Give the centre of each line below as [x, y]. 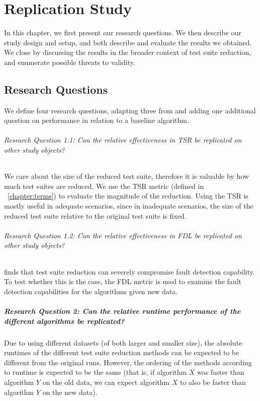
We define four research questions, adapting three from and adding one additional [130, 110]
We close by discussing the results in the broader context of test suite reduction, [128, 52]
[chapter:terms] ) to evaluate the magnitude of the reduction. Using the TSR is [128, 196]
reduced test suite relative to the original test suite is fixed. [95, 215]
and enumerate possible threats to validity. [70, 62]
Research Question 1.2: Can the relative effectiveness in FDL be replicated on [123, 235]
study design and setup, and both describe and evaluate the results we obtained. [128, 42]
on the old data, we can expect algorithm [106, 382]
